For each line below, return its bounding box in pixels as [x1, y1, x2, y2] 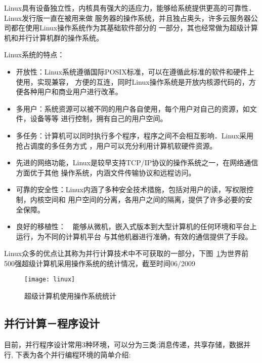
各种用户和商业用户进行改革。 [23, 86, 122, 97]
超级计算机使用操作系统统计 [24, 291, 116, 301]
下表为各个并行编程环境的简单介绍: [15, 349, 131, 359]
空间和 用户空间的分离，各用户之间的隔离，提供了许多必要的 [44, 194, 245, 204]
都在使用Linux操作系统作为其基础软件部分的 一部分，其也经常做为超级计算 [11, 22, 258, 33]
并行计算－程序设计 [4, 315, 100, 331]
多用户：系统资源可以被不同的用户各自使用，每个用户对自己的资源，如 [16, 103, 250, 114]
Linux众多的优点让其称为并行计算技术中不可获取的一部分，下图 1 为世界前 [4, 248, 249, 259]
